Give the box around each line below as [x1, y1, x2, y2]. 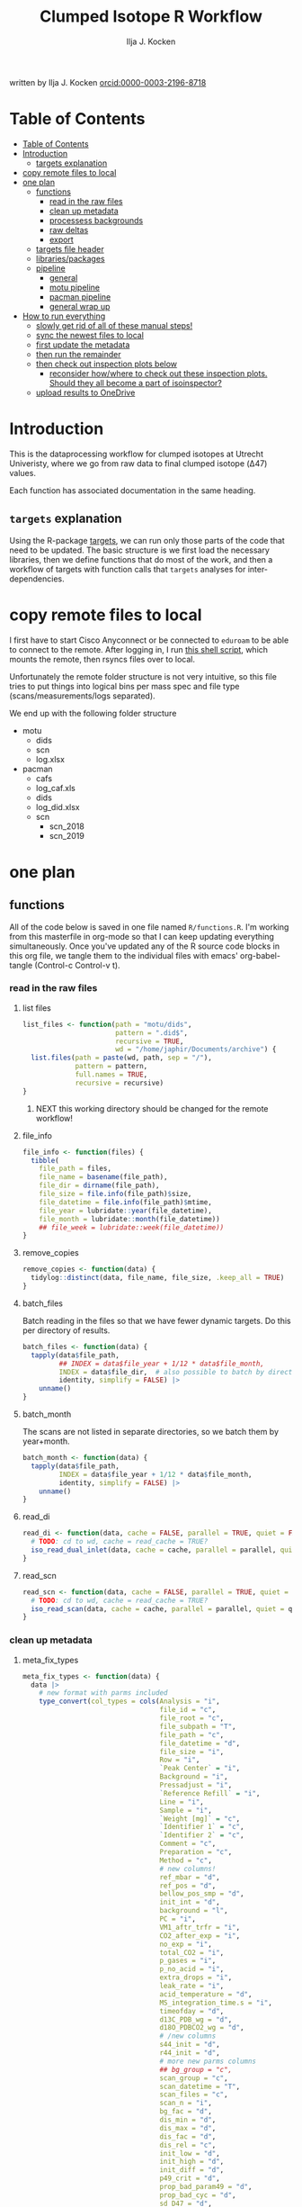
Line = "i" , [159, 1797, 204, 1806]
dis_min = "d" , [159, 2115, 217, 2125]
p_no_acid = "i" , [159, 1965, 225, 1974]
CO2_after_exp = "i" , [159, 1931, 241, 1941]
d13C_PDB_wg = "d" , [159, 2014, 233, 2024]
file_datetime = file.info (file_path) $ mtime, [39, 1197, 213, 1207]
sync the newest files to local [35, 329, 144, 340]
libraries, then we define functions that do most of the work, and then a [9, 554, 273, 564]
